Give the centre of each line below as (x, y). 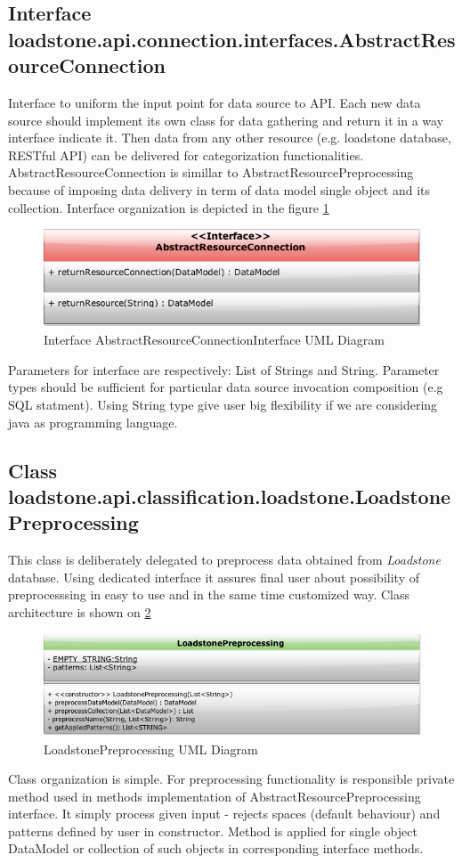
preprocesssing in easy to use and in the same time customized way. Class (209, 594)
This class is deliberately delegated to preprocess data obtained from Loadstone (224, 560)
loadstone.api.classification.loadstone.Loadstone (230, 496)
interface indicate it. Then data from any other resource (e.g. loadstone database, (230, 138)
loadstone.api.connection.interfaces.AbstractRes (232, 39)
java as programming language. (93, 422)
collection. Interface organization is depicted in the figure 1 (169, 207)
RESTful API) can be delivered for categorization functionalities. (186, 155)
